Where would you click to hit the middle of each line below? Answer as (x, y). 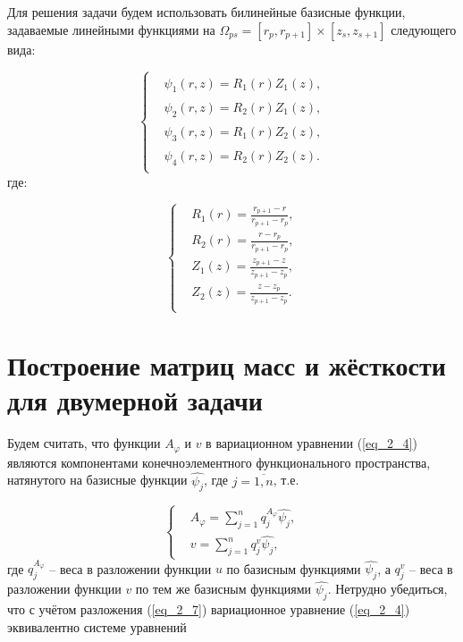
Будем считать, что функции (84, 443)
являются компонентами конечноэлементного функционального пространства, (219, 462)
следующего (424, 29)
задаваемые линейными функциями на (111, 29)
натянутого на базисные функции (97, 480)
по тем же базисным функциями (223, 589)
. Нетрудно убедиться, (387, 589)
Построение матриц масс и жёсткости (227, 365)
